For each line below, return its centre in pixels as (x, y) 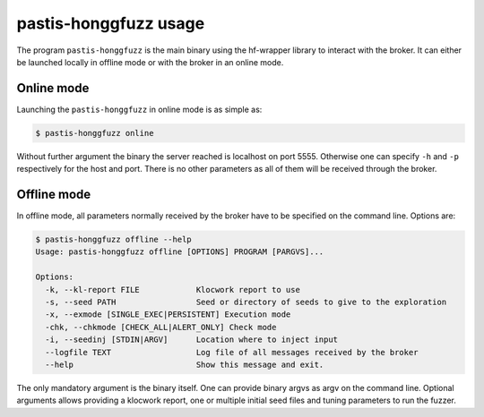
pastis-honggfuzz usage (111, 23)
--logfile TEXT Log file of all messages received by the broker (232, 352)
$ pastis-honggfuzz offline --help (113, 240)
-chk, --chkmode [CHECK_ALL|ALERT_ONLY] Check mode (161, 327)
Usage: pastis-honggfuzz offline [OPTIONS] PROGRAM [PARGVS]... (180, 252)
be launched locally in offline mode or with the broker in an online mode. (150, 62)
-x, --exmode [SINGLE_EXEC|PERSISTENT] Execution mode (168, 315)
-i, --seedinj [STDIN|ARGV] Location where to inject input (192, 340)
